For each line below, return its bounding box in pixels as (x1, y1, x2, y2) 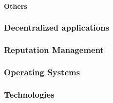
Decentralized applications (4, 21, 110, 34)
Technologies (4, 88, 55, 100)
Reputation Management (4, 43, 104, 55)
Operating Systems (4, 66, 80, 78)
